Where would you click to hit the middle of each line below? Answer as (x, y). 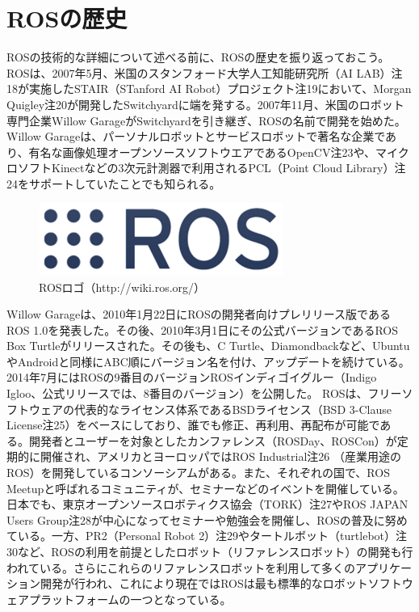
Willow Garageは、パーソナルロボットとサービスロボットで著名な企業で (196, 136)
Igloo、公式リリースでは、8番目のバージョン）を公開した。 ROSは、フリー (204, 393)
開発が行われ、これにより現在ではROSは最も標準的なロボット (204, 583)
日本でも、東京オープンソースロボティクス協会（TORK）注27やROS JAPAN (207, 504)
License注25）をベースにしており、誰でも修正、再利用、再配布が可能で (193, 425)
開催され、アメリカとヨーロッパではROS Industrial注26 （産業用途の (220, 456)
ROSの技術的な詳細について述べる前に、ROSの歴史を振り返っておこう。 (198, 57)
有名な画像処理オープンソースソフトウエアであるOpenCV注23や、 (202, 152)
